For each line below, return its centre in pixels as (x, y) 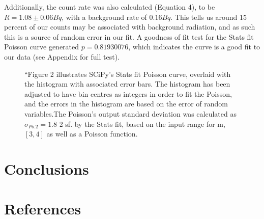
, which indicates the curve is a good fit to (194, 47)
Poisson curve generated (42, 47)
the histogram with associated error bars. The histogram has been (127, 84)
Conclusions (47, 168)
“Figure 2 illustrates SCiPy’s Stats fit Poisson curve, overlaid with (128, 74)
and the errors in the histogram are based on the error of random (126, 104)
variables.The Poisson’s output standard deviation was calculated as (130, 113)
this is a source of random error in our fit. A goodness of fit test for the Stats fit (129, 36)
